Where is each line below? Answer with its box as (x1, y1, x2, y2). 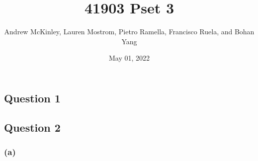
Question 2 (4, 119, 61, 135)
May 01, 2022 (108, 53, 150, 63)
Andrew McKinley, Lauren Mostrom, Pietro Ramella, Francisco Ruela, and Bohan (4, 26, 255, 37)
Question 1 (4, 90, 61, 105)
